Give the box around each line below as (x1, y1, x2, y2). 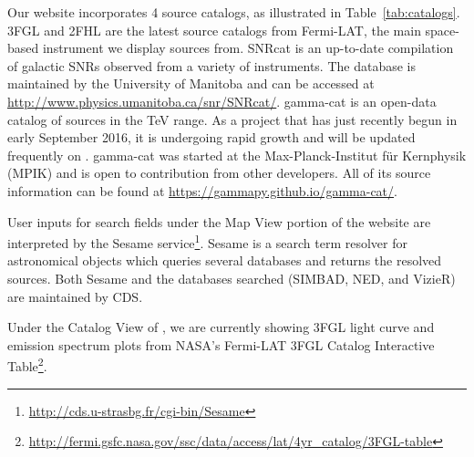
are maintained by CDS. (7, 286, 143, 306)
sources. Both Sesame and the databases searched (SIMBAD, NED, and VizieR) (7, 268, 456, 287)
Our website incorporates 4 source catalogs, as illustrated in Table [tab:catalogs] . (7, 3, 460, 21)
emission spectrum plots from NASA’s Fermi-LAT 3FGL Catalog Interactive (7, 335, 435, 354)
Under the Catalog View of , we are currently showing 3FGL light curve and (7, 317, 435, 337)
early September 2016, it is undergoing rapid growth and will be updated (7, 128, 416, 147)
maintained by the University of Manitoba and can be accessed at (7, 74, 375, 93)
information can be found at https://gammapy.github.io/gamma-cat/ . (7, 181, 397, 200)
